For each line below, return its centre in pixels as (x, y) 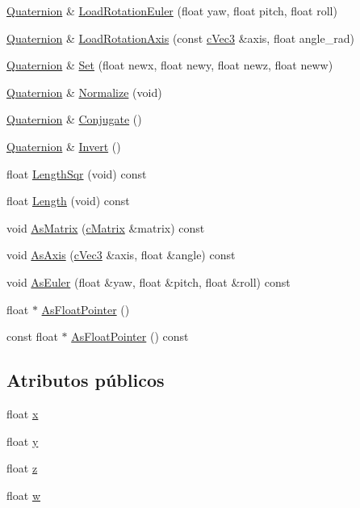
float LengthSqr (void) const (77, 173)
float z (22, 468)
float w (24, 495)
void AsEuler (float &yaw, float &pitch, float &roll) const (149, 281)
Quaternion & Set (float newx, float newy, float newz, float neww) (170, 65)
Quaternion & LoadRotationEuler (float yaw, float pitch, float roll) (172, 10)
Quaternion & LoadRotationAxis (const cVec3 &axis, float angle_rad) (180, 38)
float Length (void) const (68, 201)
